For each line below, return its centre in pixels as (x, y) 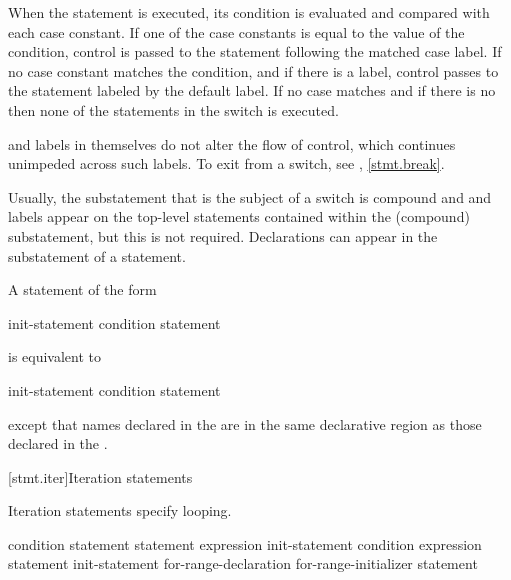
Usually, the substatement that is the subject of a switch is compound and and (250, 196)
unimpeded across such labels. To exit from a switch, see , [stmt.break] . (226, 163)
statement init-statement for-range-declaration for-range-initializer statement (243, 563)
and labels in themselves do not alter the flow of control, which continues (232, 143)
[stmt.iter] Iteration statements (100, 476)
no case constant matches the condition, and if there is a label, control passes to (253, 70)
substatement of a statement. (97, 255)
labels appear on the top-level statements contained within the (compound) (239, 216)
